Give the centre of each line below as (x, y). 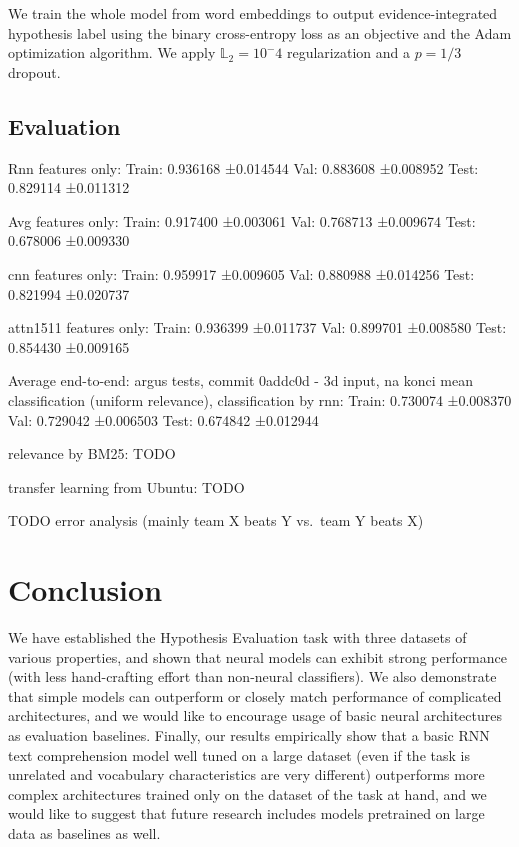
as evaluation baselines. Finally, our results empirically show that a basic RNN (249, 734)
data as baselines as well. (84, 832)
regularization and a (348, 52)
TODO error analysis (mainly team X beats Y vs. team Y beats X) (216, 520)
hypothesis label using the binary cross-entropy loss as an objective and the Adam (260, 32)
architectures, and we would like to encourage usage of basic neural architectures (255, 715)
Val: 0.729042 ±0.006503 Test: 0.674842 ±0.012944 (163, 419)
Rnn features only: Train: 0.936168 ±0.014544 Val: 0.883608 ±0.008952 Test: (243, 167)
